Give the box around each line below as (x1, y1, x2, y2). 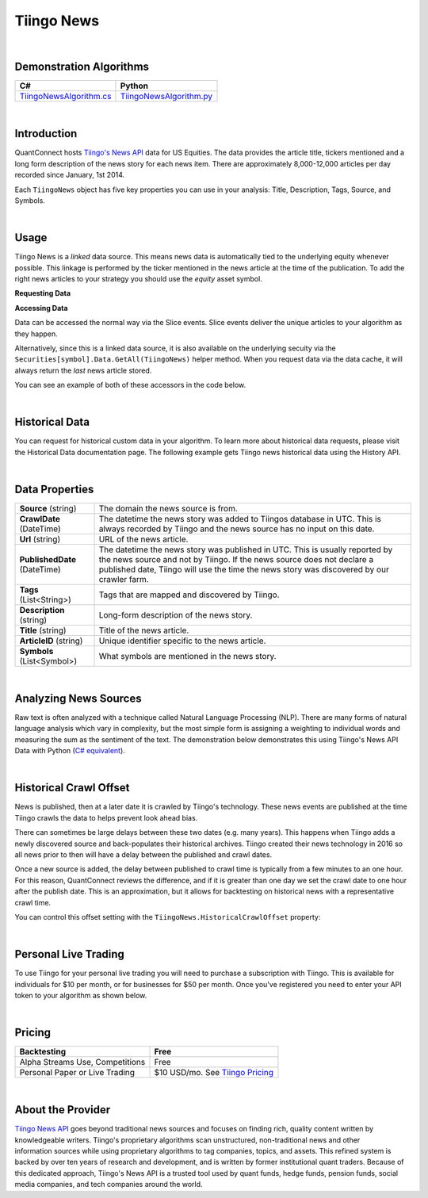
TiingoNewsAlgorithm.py (120, 91, 213, 102)
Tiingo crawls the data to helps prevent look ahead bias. (14, 813, 198, 822)
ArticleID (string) (19, 635, 83, 646)
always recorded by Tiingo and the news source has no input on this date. (98, 523, 375, 534)
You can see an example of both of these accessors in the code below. (14, 381, 246, 390)
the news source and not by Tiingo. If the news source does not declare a (98, 554, 374, 565)
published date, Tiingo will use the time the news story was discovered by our (98, 564, 390, 575)
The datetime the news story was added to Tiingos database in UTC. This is (98, 514, 382, 525)
